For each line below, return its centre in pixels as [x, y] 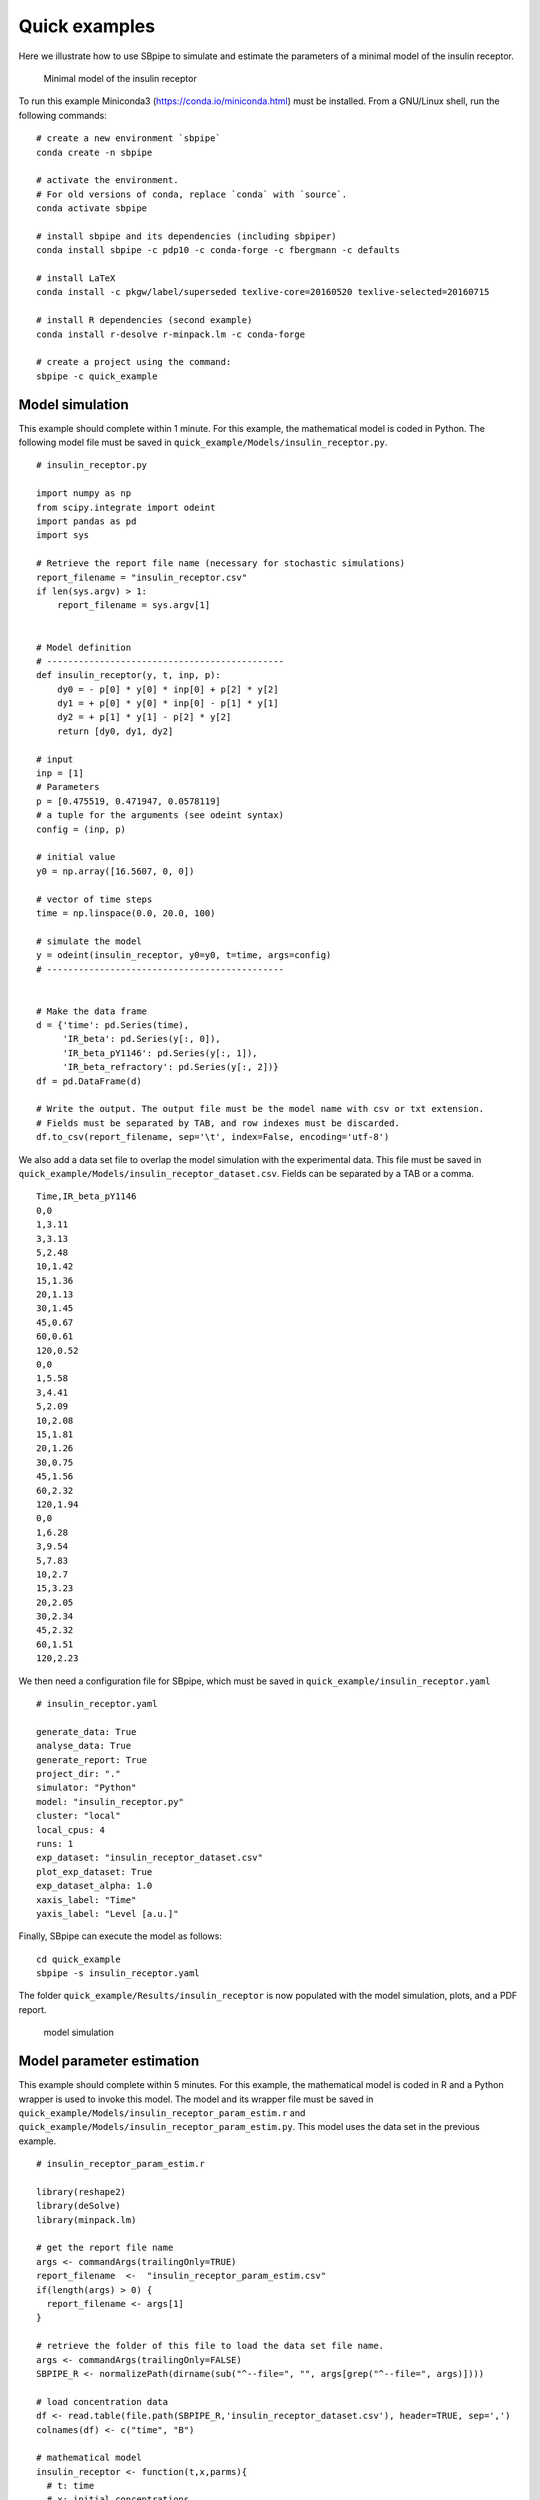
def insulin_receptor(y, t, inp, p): [129, 675]
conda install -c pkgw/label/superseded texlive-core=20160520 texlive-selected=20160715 [263, 292]
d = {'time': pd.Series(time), [113, 1025]
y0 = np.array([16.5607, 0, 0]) [115, 871]
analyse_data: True [84, 1746]
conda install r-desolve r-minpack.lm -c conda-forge [170, 334]
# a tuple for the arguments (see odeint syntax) [160, 815]
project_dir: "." [78, 1773]
